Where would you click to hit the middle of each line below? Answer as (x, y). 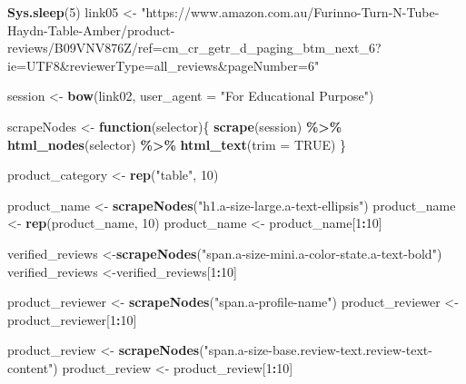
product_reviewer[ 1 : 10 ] (72, 319)
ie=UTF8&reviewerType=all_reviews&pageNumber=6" (164, 65)
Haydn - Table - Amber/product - (91, 30)
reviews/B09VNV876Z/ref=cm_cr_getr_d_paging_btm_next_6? (194, 48)
